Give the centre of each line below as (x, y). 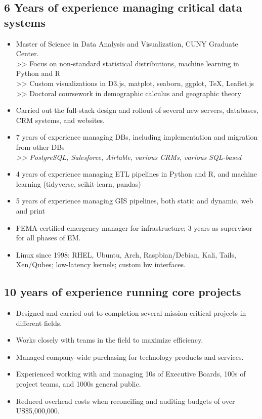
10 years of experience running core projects (123, 292)
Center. (27, 53)
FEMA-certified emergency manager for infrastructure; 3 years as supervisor (134, 227)
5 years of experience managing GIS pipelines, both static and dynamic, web (135, 201)
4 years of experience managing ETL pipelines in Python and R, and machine (137, 174)
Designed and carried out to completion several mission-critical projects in (131, 313)
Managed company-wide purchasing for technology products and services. (130, 357)
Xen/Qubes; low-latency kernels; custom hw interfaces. (101, 264)
